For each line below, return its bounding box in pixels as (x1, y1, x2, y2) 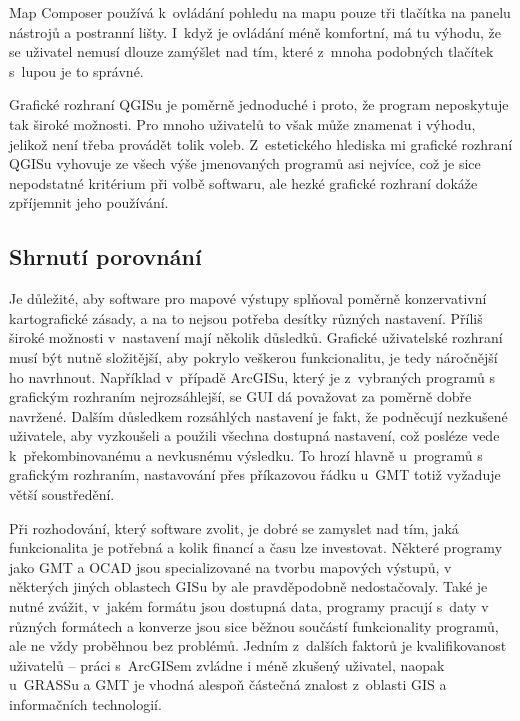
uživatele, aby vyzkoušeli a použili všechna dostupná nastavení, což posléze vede (9, 425, 500, 446)
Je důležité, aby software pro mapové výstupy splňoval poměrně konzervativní (9, 288, 487, 309)
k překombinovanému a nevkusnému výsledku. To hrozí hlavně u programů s (9, 444, 483, 465)
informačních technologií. (9, 694, 162, 715)
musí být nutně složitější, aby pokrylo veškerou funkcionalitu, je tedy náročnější (9, 346, 498, 367)
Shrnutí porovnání (9, 241, 202, 272)
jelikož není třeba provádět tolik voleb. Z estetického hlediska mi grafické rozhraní (9, 133, 513, 154)
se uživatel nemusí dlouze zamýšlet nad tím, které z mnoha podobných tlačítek (9, 41, 494, 62)
